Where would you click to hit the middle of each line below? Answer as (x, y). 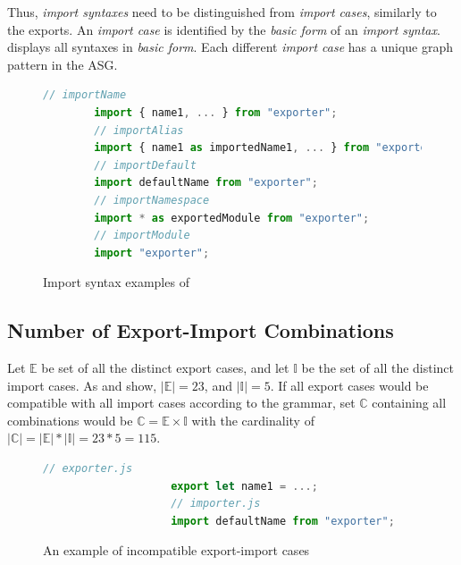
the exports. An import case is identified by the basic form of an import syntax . (224, 29)
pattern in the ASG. (63, 64)
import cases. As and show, (82, 385)
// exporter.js (88, 469)
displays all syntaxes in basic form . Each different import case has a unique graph (230, 47)
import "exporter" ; (152, 253)
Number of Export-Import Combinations (201, 330)
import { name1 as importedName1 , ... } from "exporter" (267, 148)
